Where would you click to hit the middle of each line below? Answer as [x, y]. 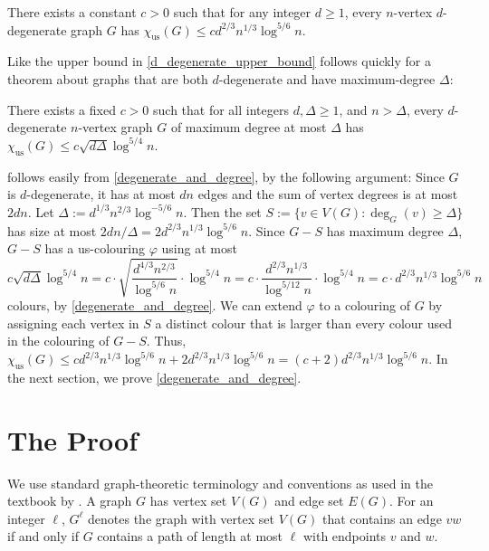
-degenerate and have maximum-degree [327, 78]
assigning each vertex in [73, 323]
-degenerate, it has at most [101, 194]
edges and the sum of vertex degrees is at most [328, 194]
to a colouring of [364, 305]
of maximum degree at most [249, 127]
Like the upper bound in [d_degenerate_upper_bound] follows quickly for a [219, 61]
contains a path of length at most [190, 536]
